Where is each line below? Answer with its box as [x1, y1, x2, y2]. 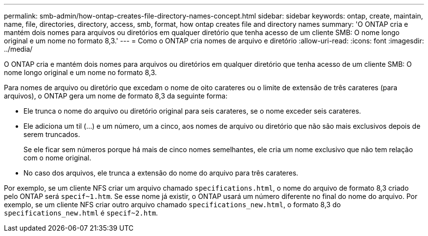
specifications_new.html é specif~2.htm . [4, 209, 158, 217]
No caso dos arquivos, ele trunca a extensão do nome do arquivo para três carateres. [23, 169, 299, 177]
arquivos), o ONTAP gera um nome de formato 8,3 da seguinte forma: [4, 92, 228, 100]
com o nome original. [23, 154, 91, 162]
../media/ [4, 45, 33, 53]
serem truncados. [23, 130, 80, 138]
